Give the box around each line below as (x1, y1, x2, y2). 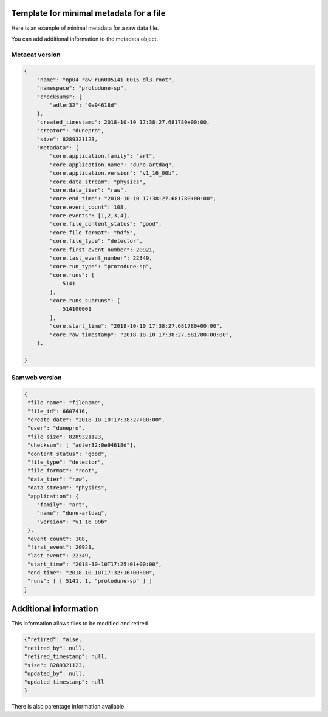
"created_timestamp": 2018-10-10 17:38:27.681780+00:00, (36, 118, 210, 126)
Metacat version (11, 50, 61, 59)
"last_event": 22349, (27, 552, 92, 559)
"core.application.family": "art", (49, 152, 156, 160)
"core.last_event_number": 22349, (49, 255, 152, 262)
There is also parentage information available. (11, 702, 126, 710)
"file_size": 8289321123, (27, 433, 104, 440)
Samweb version (11, 373, 62, 382)
